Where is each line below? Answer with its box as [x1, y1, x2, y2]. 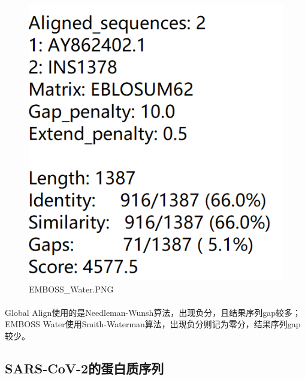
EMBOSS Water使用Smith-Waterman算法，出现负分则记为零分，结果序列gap [5, 318, 301, 330]
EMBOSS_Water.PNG [29, 282, 114, 295]
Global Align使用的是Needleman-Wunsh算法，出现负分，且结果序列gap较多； [5, 306, 301, 318]
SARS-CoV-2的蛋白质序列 [5, 359, 164, 378]
